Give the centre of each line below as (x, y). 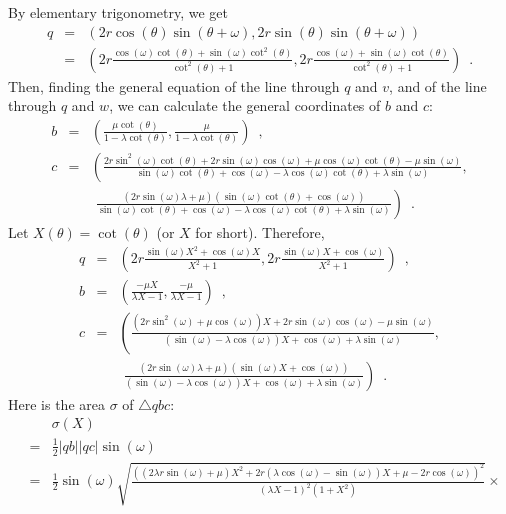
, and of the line (438, 85)
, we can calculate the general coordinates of (245, 105)
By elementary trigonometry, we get (118, 12)
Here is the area (56, 403)
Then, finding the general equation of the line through (174, 85)
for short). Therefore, (260, 231)
